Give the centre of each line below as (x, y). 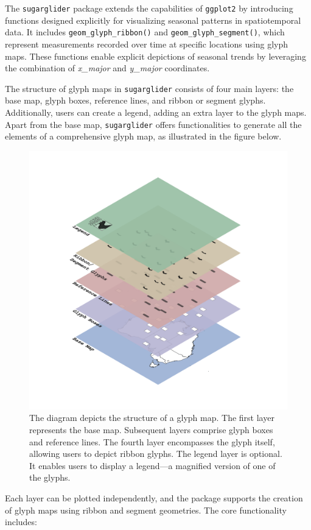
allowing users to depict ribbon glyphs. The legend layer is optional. (156, 454)
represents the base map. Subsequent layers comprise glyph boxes (151, 429)
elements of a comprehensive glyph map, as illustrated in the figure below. (143, 136)
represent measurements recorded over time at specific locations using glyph (146, 44)
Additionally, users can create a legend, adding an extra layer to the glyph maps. (156, 112)
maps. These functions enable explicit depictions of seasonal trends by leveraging (155, 56)
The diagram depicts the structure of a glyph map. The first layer (152, 418)
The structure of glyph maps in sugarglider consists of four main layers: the (149, 88)
